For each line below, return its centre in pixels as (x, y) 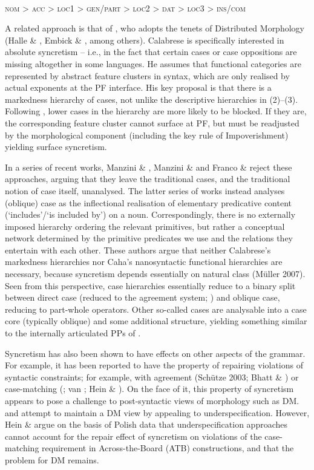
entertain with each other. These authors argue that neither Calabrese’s (138, 250)
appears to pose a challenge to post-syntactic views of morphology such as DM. (152, 400)
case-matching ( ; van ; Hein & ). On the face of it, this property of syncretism (149, 389)
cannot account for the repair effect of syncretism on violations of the (133, 436)
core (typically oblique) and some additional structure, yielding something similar (156, 321)
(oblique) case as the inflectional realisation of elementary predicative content (148, 202)
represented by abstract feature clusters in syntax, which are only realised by (147, 75)
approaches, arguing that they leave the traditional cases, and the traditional (148, 179)
